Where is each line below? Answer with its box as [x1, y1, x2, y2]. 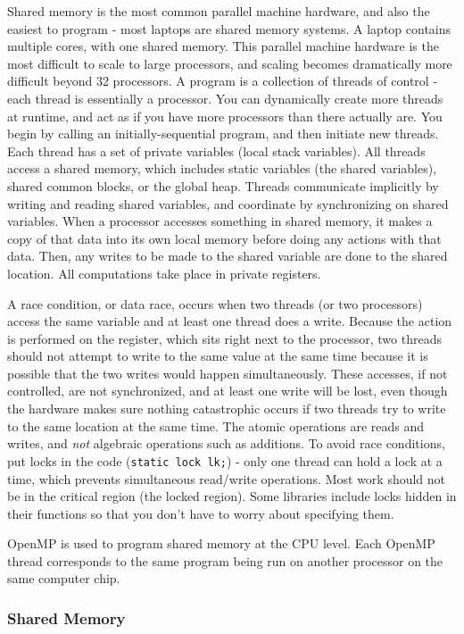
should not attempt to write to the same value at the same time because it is [7, 346, 428, 365]
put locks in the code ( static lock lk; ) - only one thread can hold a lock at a [7, 451, 443, 470]
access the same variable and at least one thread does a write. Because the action [7, 312, 452, 330]
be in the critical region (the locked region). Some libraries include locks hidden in [7, 487, 457, 505]
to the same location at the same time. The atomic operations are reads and [7, 416, 425, 435]
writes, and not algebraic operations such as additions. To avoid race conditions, [7, 434, 445, 453]
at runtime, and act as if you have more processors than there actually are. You [7, 106, 443, 125]
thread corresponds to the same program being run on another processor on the [7, 551, 443, 570]
